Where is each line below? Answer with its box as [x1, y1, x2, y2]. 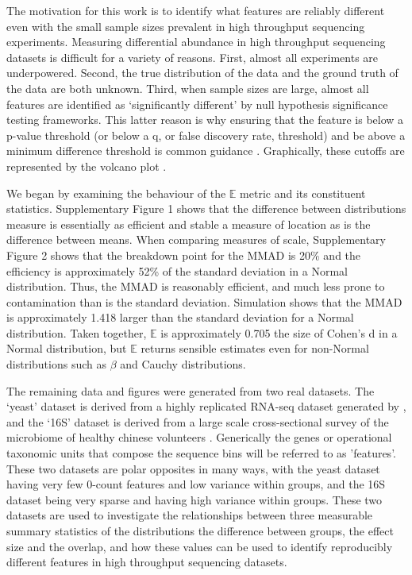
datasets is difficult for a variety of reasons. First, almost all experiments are [6, 48, 379, 65]
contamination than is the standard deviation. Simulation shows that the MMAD [6, 293, 402, 310]
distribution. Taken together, [6, 324, 147, 341]
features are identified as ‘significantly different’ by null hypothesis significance [6, 95, 388, 112]
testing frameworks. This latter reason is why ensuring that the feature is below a [6, 111, 404, 128]
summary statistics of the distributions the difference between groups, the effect [6, 523, 394, 538]
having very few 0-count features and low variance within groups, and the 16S [6, 476, 386, 492]
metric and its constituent [240, 184, 366, 201]
